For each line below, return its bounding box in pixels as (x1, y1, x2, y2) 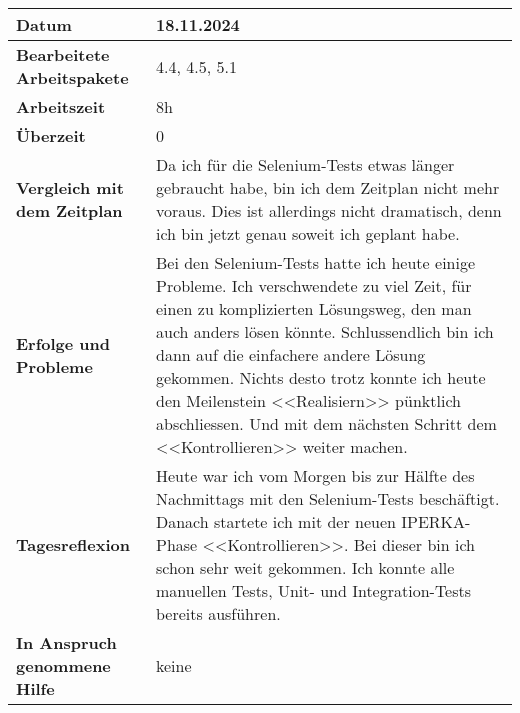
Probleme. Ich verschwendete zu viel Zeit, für (156, 274, 472, 297)
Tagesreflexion (16, 533, 131, 556)
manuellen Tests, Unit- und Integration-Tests (156, 579, 472, 602)
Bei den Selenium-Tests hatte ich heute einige (156, 251, 476, 274)
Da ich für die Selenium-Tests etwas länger (156, 153, 455, 176)
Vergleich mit (16, 176, 124, 199)
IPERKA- (401, 510, 471, 533)
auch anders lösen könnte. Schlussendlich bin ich (156, 320, 494, 343)
